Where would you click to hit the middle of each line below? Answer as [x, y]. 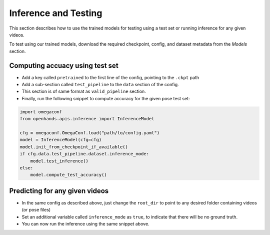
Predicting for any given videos [59, 191]
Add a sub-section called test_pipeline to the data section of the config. [100, 85]
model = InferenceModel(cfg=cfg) [61, 140]
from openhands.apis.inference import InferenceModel [87, 119]
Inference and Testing [56, 13]
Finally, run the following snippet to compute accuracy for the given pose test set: [106, 98]
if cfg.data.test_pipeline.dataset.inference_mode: [84, 154]
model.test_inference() [59, 161]
